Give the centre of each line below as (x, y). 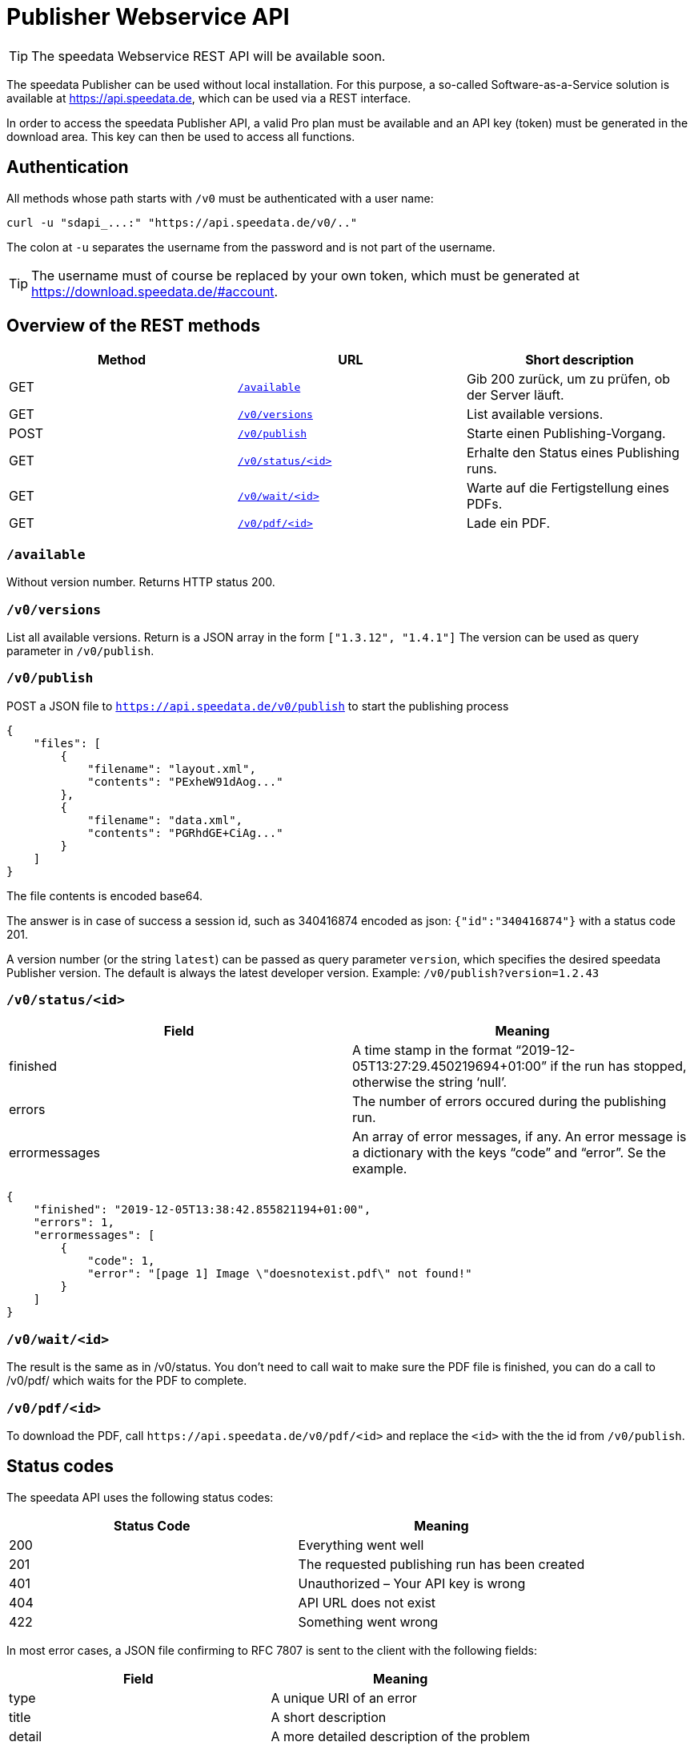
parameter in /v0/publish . (80, 650)
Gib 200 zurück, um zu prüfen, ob (568, 379)
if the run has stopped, (618, 1066)
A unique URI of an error (344, 1698)
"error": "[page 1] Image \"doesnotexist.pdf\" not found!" (280, 1274)
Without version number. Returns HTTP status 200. (141, 582)
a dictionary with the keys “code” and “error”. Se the (509, 1153)
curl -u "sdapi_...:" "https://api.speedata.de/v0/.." (182, 222)
